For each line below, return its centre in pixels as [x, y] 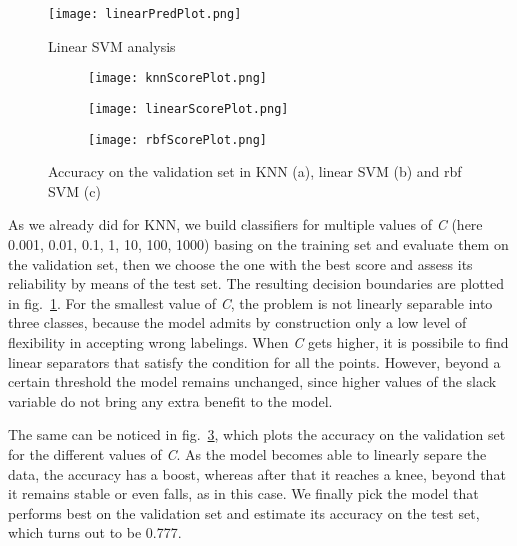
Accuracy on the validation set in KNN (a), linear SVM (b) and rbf [255, 171]
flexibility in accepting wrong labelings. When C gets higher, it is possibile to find [258, 341]
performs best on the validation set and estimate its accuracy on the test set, [244, 512]
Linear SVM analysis [112, 45]
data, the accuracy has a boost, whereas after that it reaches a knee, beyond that [257, 473]
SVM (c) [74, 190]
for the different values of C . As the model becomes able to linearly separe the [247, 453]
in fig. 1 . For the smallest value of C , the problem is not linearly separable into [250, 302]
